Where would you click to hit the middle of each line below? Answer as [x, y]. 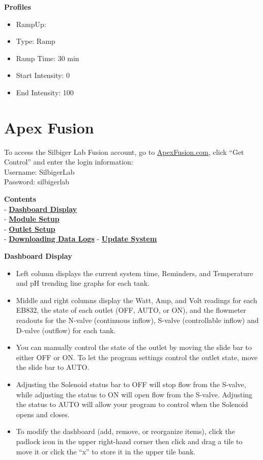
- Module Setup [32, 219]
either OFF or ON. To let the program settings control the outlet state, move [137, 357]
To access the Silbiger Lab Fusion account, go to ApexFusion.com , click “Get [124, 152]
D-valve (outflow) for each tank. [66, 330]
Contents [20, 199]
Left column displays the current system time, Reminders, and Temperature [135, 273]
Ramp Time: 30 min [48, 58]
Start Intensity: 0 [43, 75]
